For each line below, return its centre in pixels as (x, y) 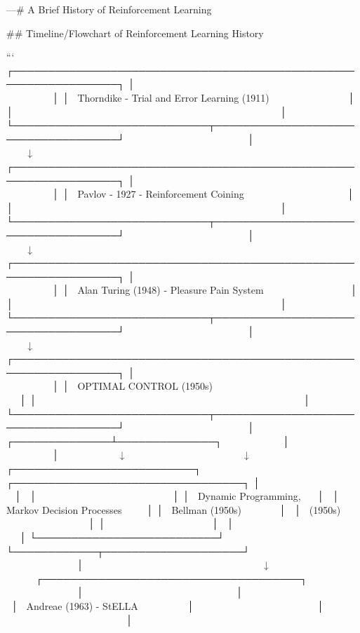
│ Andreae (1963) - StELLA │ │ (167, 605)
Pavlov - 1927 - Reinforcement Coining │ (216, 194)
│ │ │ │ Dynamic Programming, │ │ (177, 496)
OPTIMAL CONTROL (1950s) (145, 386)
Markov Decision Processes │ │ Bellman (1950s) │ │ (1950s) (174, 509)
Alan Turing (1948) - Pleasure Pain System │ (218, 290)
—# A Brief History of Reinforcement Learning (109, 9)
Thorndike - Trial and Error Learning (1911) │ (216, 97)
